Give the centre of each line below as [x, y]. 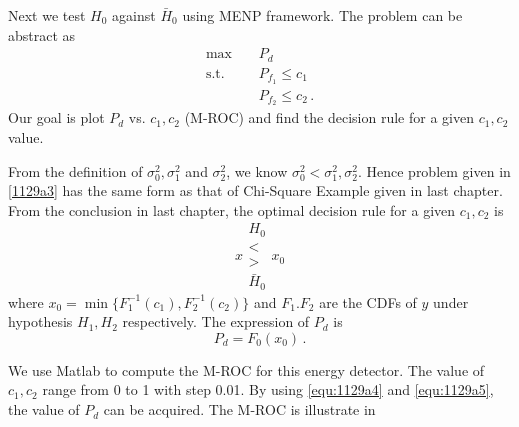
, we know [257, 170]
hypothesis [40, 321]
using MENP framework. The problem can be [322, 15]
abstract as [42, 34]
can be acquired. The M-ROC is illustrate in [239, 409]
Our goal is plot [56, 117]
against [134, 15]
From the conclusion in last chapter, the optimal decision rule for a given [232, 209]
